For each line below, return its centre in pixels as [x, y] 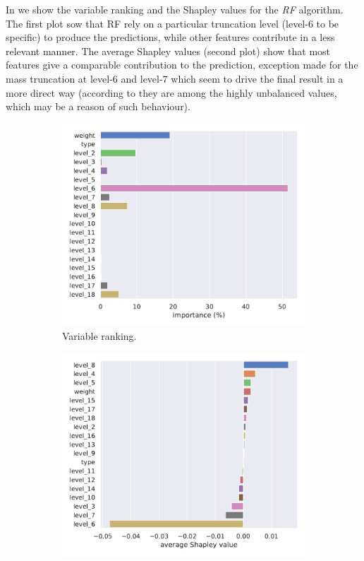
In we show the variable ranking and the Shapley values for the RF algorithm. [175, 9]
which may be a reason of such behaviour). [98, 106]
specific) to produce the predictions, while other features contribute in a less [170, 37]
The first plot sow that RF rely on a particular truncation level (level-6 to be [172, 23]
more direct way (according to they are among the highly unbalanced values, [171, 92]
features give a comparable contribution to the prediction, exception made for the [182, 65]
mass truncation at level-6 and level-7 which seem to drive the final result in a [175, 78]
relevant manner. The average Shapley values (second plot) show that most [168, 51]
